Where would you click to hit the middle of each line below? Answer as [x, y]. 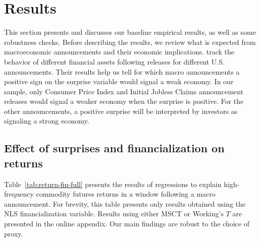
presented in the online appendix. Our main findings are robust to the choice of [127, 224]
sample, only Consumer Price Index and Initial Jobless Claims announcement [124, 91]
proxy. [14, 233]
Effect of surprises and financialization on [114, 148]
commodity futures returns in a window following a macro [126, 194]
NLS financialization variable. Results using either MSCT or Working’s [114, 214]
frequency [19, 194]
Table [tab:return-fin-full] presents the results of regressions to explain [113, 184]
